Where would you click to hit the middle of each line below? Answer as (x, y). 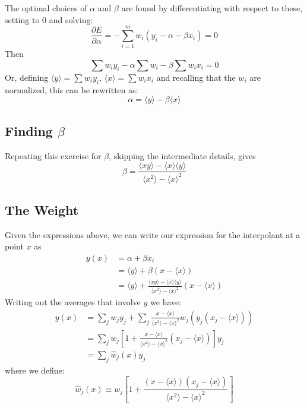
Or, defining (27, 77)
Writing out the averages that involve (73, 302)
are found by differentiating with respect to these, (212, 8)
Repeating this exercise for (53, 155)
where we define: (35, 370)
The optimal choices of (46, 8)
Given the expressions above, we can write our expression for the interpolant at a (153, 234)
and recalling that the (196, 77)
